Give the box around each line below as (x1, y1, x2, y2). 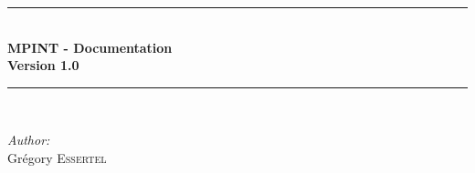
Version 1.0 (7, 56, 79, 75)
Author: (7, 130, 50, 149)
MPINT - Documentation (7, 37, 173, 56)
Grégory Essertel (7, 148, 107, 167)
